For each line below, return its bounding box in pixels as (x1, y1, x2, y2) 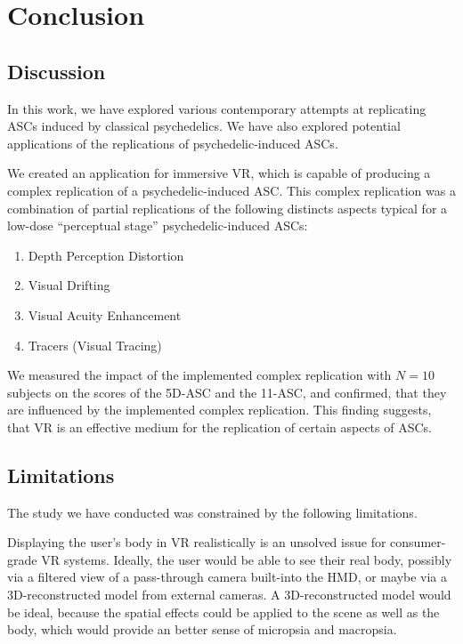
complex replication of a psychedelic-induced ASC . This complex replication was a (7, 181, 456, 199)
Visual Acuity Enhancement (28, 305, 182, 324)
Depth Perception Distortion (28, 246, 184, 264)
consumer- (390, 533, 446, 551)
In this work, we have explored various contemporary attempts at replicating (7, 99, 426, 117)
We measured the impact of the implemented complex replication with (7, 366, 392, 384)
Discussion (7, 57, 106, 85)
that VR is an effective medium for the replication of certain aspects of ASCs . (7, 417, 433, 436)
